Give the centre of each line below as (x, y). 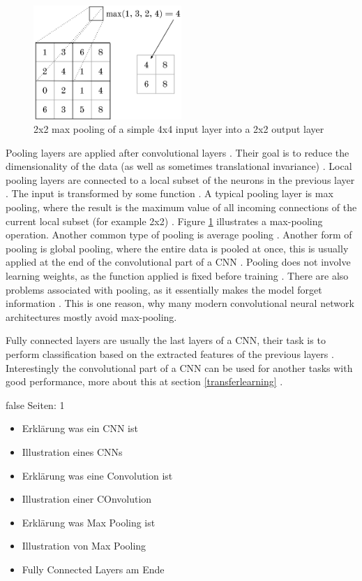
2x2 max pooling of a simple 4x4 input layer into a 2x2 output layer (179, 129)
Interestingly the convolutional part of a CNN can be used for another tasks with (179, 367)
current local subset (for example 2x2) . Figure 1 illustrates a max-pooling (164, 221)
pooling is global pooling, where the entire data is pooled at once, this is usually (177, 248)
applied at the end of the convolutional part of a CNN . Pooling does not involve (178, 262)
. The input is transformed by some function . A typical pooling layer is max (169, 193)
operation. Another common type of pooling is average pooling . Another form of (179, 235)
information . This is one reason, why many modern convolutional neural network (180, 303)
